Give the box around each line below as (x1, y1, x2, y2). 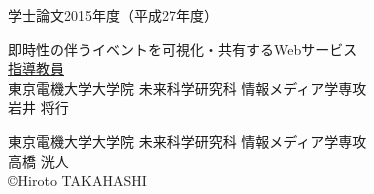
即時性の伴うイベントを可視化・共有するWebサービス (8, 38, 358, 59)
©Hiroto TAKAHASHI (8, 170, 147, 191)
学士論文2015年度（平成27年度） (8, 5, 218, 25)
